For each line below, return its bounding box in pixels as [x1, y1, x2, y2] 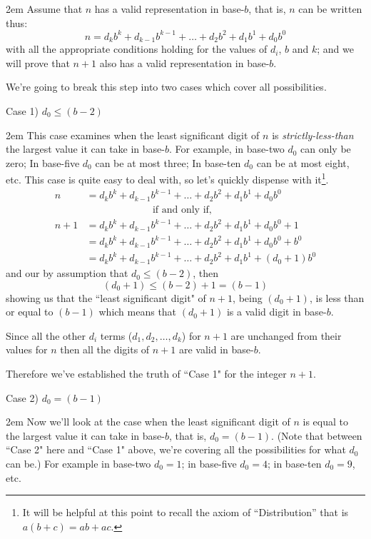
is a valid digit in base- [226, 304, 327, 319]
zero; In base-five [6, 155, 80, 170]
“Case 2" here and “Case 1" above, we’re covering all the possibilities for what [6, 442, 346, 457]
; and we [317, 41, 354, 56]
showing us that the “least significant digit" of [6, 290, 206, 305]
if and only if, [152, 204, 212, 215]
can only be [300, 141, 351, 156]
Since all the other [6, 328, 86, 343]
